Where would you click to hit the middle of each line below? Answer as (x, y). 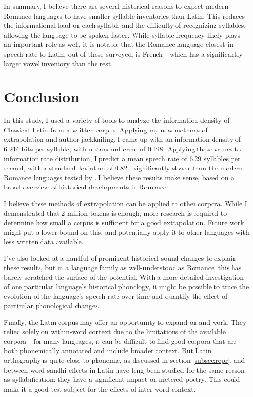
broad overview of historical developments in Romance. (86, 187)
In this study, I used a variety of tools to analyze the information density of (117, 120)
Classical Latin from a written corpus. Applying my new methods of (106, 129)
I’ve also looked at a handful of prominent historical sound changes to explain (120, 258)
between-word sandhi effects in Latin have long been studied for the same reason (124, 369)
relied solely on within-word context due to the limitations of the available (115, 331)
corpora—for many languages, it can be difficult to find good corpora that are (120, 341)
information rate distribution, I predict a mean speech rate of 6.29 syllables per (122, 158)
